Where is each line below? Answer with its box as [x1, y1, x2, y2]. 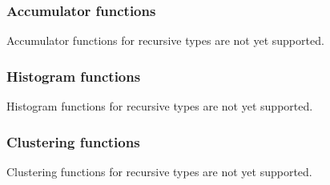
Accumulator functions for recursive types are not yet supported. [6, 32, 324, 49]
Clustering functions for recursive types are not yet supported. [6, 163, 312, 179]
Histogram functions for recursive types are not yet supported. [6, 98, 313, 115]
